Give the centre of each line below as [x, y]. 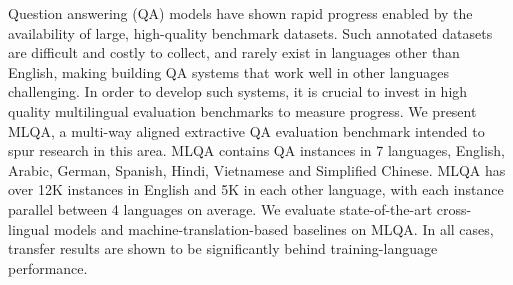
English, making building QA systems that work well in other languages [228, 71]
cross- [454, 208]
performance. [48, 267]
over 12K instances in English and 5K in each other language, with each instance [256, 189]
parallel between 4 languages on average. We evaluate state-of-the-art [220, 208]
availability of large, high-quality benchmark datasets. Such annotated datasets [250, 32]
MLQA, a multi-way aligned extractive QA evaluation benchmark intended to [246, 130]
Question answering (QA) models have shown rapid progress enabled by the [240, 13]
